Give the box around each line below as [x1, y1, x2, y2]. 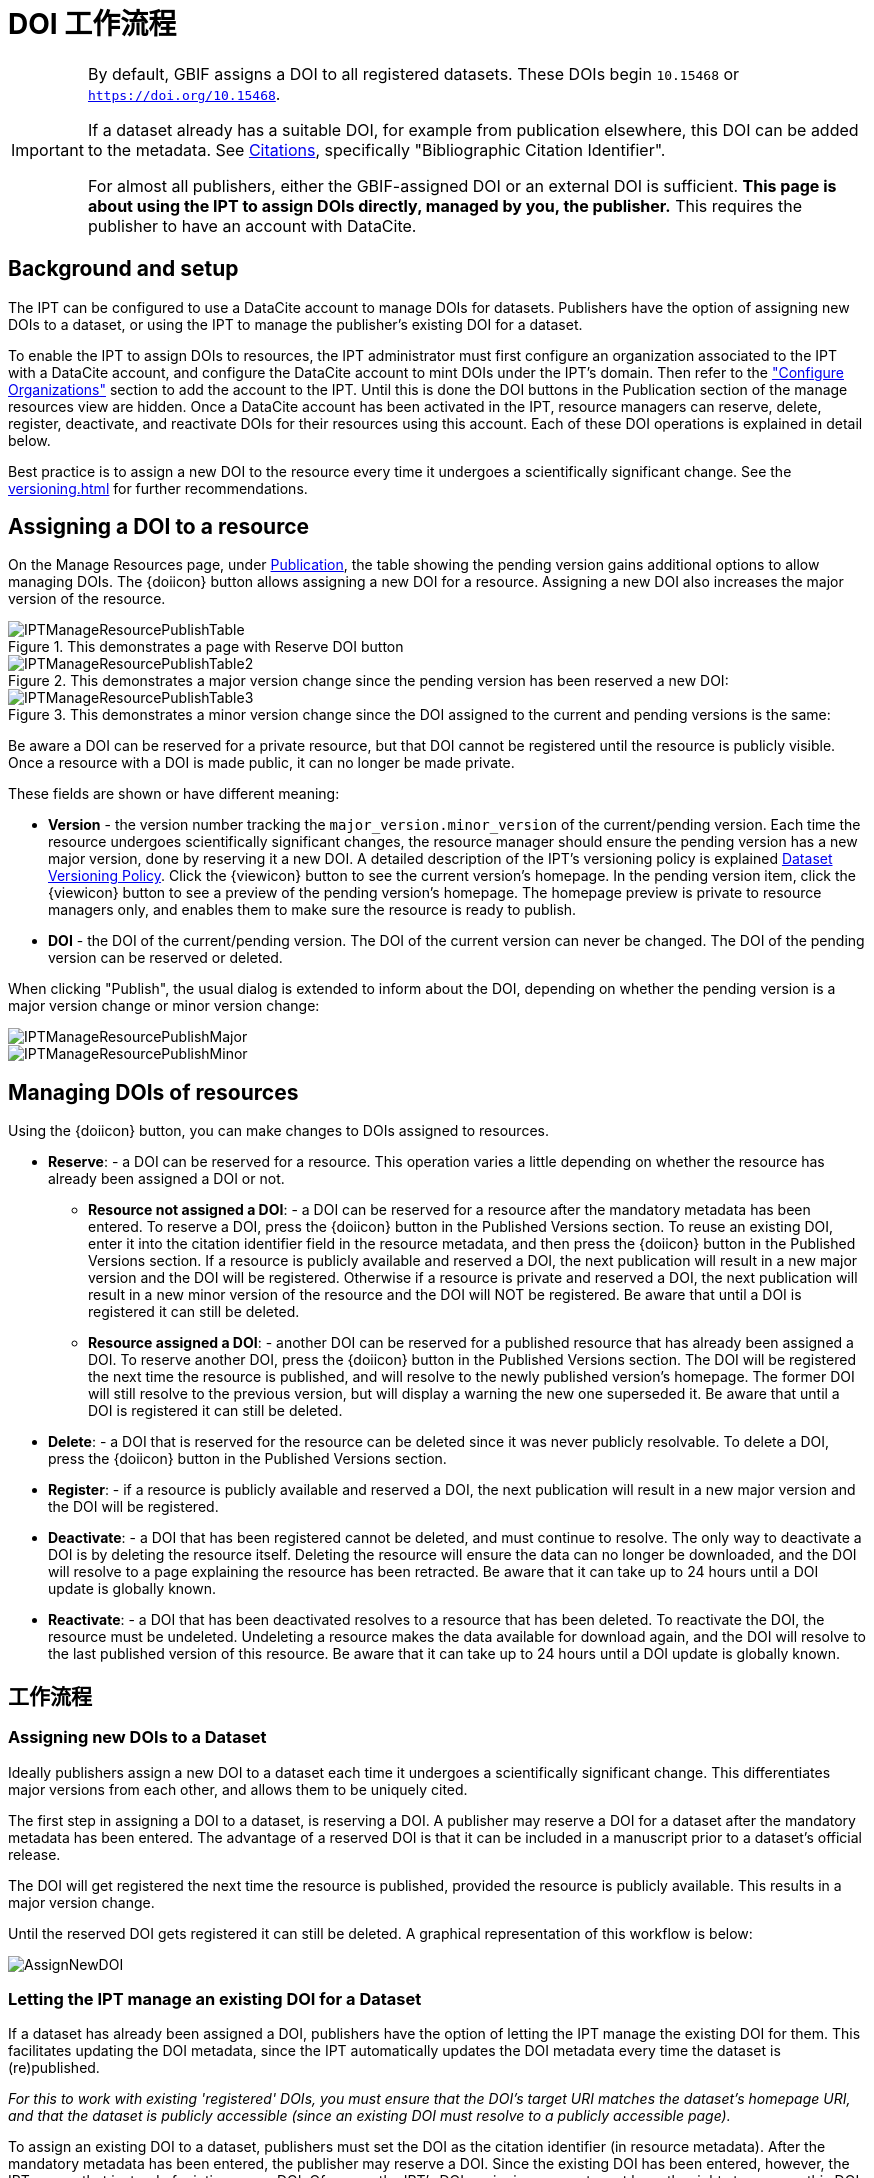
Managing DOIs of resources [8, 1079, 299, 1105]
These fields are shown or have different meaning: [8, 785, 340, 803]
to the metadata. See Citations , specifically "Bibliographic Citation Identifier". [87, 139, 666, 160]
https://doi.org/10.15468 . [87, 83, 281, 104]
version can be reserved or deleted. [48, 949, 283, 967]
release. [8, 1845, 61, 1863]
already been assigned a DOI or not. [48, 1170, 285, 1188]
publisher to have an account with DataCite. [87, 215, 417, 236]
